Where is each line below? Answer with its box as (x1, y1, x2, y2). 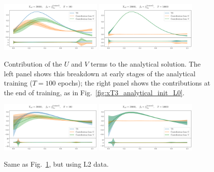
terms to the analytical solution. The (91, 58, 201, 69)
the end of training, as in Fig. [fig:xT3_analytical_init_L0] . (4, 87, 185, 97)
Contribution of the (4, 58, 62, 69)
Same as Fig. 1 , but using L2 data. (4, 159, 109, 169)
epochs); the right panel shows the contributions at (58, 78, 211, 88)
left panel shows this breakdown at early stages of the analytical (4, 68, 195, 78)
